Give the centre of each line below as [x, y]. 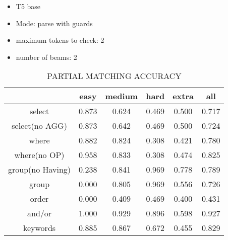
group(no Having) [40, 170]
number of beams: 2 [46, 57]
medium [122, 96]
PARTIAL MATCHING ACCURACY [114, 76]
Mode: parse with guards [54, 23]
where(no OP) [39, 155]
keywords [39, 228]
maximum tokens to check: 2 [60, 40]
